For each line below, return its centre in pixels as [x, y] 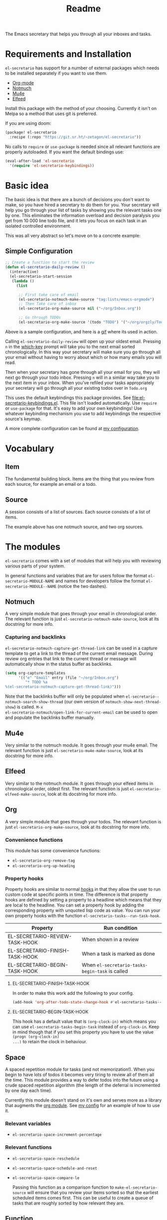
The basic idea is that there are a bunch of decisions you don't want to [78, 199]
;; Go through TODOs [40, 318]
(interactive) [24, 272]
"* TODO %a [37, 682]
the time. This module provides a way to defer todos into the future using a [82, 1080]
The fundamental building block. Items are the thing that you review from [80, 479]
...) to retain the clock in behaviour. [50, 1042]
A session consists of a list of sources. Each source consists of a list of [78, 512]
